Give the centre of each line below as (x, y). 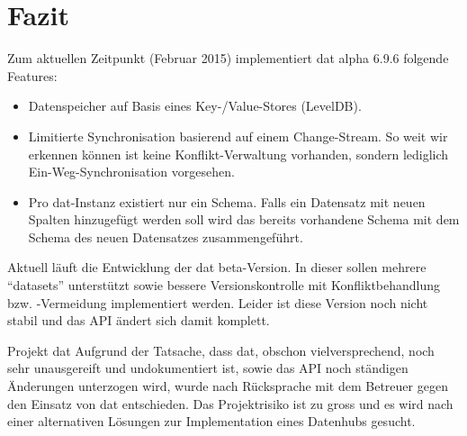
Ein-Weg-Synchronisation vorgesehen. (131, 172)
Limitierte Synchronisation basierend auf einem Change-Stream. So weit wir (238, 136)
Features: (32, 75)
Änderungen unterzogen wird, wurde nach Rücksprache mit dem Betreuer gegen (228, 386)
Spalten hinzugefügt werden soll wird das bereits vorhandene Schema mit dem (244, 219)
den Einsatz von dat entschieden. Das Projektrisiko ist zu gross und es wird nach (230, 403)
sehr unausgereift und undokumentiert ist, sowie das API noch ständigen (208, 368)
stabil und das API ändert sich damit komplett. (139, 320)
